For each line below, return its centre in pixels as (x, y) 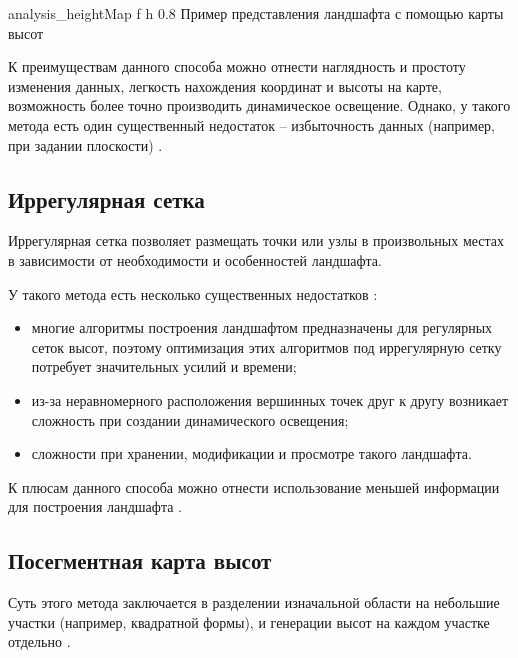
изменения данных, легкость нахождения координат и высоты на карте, (225, 85)
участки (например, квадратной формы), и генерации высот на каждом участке (249, 621)
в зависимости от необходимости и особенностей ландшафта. (195, 259)
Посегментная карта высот (140, 560)
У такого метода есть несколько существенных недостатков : (193, 293)
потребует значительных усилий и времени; (164, 366)
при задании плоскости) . (85, 144)
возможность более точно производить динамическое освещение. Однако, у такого (259, 105)
